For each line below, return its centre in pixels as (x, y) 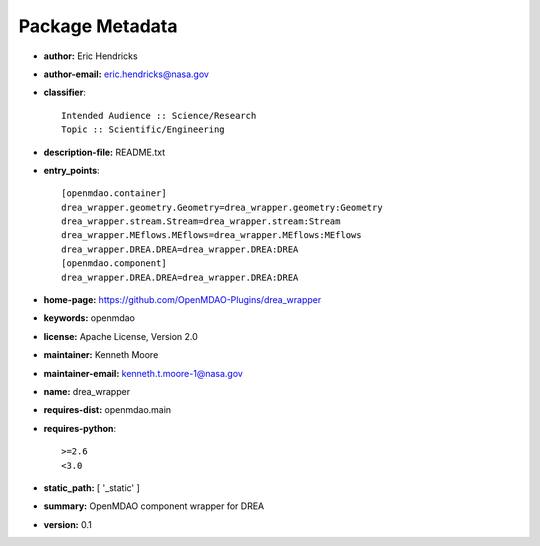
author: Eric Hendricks (91, 56)
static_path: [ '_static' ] (91, 487)
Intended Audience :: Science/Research (159, 115)
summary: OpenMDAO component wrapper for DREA (154, 506)
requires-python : (80, 428)
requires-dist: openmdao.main (107, 410)
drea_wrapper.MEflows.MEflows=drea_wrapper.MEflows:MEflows (211, 235)
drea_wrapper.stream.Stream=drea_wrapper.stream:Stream (201, 221)
